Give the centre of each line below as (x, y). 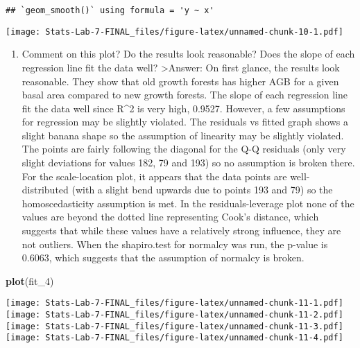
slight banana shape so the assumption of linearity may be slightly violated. (183, 135)
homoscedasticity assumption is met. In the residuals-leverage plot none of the (188, 203)
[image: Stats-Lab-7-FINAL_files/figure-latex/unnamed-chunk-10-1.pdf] (174, 32)
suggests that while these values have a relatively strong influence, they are (181, 230)
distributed (45, 190)
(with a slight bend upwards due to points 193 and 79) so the (202, 190)
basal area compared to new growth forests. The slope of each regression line (185, 95)
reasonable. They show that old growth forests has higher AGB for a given (180, 81)
